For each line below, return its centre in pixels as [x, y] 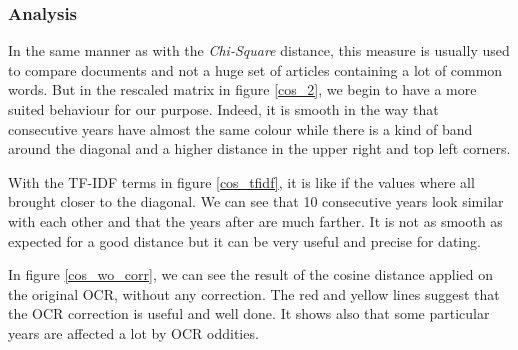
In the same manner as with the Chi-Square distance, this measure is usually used [259, 50]
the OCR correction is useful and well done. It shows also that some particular [249, 313]
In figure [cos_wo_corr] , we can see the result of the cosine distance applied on [251, 274]
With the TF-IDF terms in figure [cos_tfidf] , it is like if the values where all [241, 181]
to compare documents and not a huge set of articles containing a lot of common [255, 69]
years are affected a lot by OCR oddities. [133, 332]
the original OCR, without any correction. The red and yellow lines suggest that [254, 293]
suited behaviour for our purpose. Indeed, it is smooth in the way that [223, 109]
